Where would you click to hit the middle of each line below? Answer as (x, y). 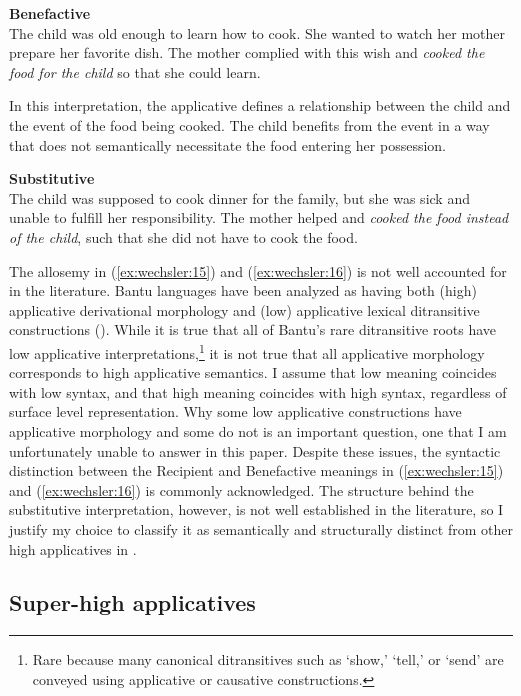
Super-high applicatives (132, 602)
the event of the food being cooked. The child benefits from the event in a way (249, 124)
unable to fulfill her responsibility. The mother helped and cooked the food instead (259, 217)
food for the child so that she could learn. (135, 71)
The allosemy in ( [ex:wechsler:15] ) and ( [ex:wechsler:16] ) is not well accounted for (258, 270)
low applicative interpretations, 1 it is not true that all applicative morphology (247, 351)
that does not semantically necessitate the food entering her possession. (227, 144)
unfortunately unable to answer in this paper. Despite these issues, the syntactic (255, 450)
